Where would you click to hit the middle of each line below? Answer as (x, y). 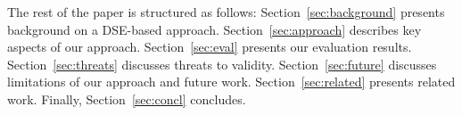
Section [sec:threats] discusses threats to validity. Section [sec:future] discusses (222, 64)
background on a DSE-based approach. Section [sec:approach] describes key (214, 29)
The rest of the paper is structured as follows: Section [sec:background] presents (226, 12)
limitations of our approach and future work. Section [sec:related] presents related (231, 82)
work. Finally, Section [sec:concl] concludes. (127, 99)
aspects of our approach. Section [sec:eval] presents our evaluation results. (210, 47)
